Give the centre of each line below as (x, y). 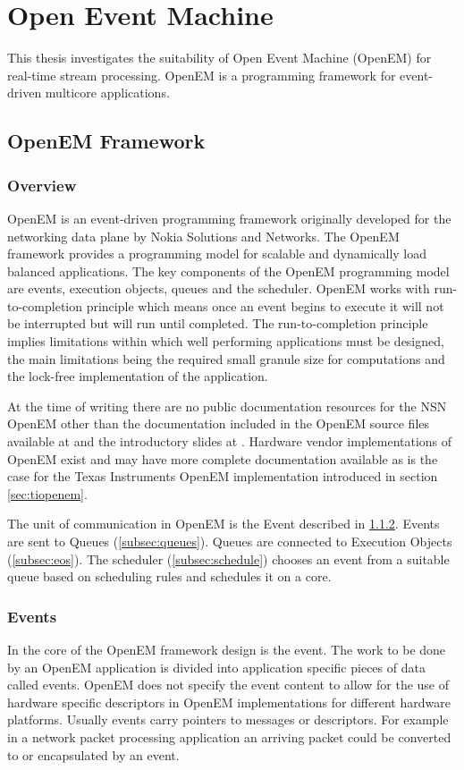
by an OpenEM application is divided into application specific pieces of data (216, 667)
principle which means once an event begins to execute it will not (265, 305)
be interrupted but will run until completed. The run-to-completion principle (218, 323)
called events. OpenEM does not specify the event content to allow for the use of (228, 685)
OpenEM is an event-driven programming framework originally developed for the (229, 218)
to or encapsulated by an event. (93, 754)
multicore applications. (107, 93)
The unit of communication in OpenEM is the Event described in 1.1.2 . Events (224, 524)
